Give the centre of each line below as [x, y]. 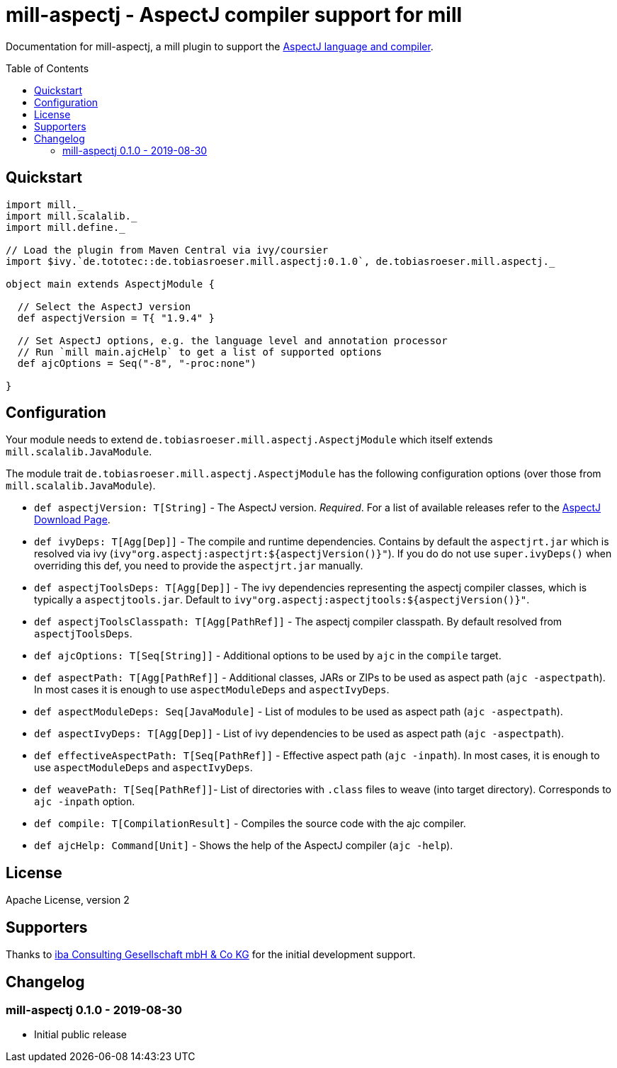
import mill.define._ [66, 227]
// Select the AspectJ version [104, 306]
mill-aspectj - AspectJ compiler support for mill [234, 15]
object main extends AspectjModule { [111, 284]
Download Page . [72, 520]
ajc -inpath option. [85, 802]
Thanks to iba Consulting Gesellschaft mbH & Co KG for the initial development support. [211, 955]
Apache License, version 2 [68, 900]
